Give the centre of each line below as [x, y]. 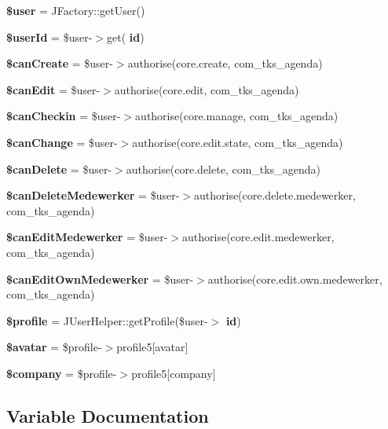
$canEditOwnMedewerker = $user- [100, 279]
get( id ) [125, 37]
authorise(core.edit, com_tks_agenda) [207, 89]
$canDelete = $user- [59, 169]
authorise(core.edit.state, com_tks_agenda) [238, 142]
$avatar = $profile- [54, 347]
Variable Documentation [108, 415]
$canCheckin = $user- [64, 116]
